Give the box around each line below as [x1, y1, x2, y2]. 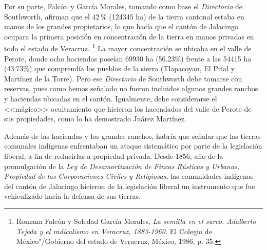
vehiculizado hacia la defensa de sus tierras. [4, 191, 141, 201]
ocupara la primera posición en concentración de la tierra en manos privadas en [4, 31, 254, 41]
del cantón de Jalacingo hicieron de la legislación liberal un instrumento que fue [4, 180, 255, 191]
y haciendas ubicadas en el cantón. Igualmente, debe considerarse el [4, 93, 217, 103]
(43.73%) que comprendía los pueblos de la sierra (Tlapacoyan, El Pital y [4, 63, 235, 74]
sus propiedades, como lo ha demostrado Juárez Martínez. [4, 113, 186, 124]
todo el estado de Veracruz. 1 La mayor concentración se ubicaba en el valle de [4, 41, 252, 54]
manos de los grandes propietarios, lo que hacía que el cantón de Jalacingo [4, 21, 238, 32]
